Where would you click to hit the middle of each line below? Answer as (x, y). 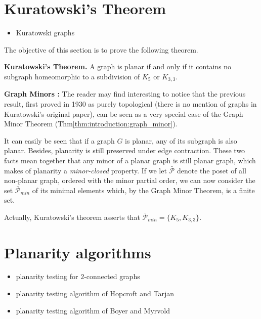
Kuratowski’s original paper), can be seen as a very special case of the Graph (124, 113)
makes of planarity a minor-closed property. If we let (85, 170)
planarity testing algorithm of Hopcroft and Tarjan (95, 293)
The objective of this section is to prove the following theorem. (101, 49)
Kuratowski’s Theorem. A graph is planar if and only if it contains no (118, 66)
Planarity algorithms (78, 252)
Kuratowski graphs (45, 33)
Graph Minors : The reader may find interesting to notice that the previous (125, 94)
